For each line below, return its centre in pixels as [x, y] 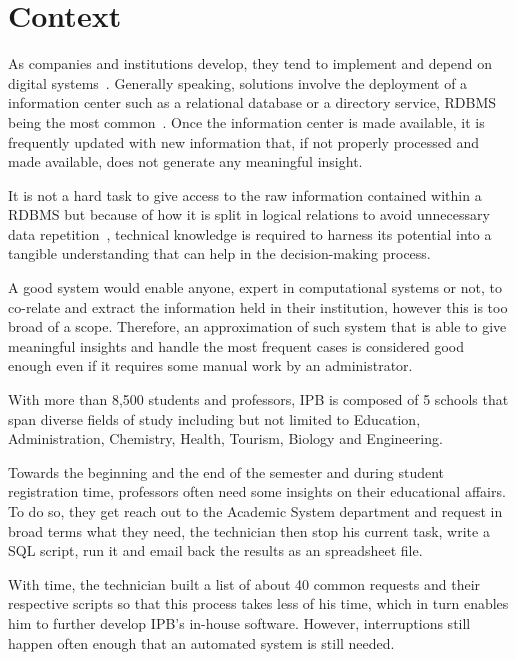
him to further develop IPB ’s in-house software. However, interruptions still [239, 622]
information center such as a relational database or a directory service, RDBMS [252, 102]
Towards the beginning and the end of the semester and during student [226, 471]
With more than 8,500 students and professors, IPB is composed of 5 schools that [258, 399]
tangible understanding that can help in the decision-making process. [219, 253]
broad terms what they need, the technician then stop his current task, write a [249, 530]
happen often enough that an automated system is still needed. [201, 642]
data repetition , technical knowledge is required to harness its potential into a [250, 233]
